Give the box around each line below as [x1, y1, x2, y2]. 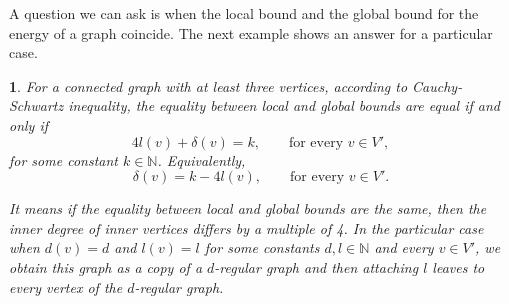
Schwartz [9, 95, 64, 116]
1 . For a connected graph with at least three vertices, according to [9, 75, 408, 96]
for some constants [204, 237, 320, 258]
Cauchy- [412, 75, 463, 96]
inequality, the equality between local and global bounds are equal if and [68, 95, 500, 116]
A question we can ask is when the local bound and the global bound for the [9, 3, 479, 23]
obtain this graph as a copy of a [9, 256, 203, 277]
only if [9, 114, 49, 135]
